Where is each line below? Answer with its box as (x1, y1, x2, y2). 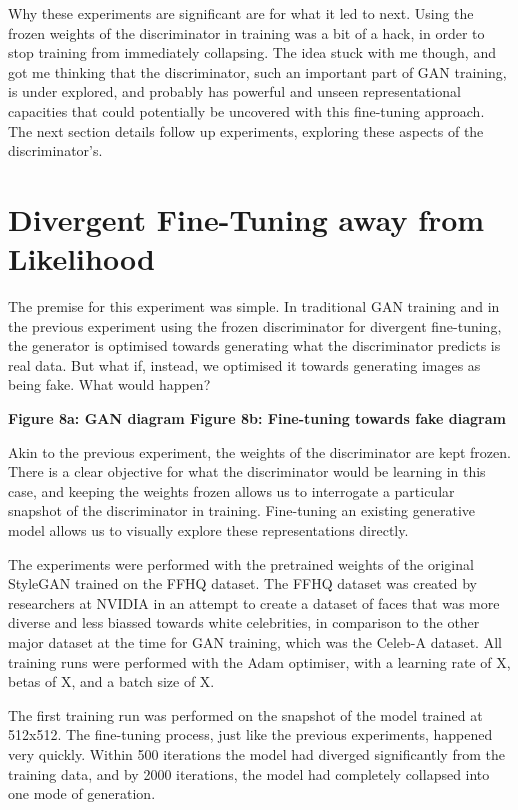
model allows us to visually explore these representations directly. (8, 520, 409, 540)
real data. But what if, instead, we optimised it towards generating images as (8, 354, 481, 375)
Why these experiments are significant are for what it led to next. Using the (8, 3, 474, 23)
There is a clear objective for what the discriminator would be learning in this (8, 461, 486, 482)
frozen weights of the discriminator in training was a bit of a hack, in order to (8, 22, 485, 43)
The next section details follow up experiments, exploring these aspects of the (8, 120, 484, 141)
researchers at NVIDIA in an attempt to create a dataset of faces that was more (8, 592, 500, 613)
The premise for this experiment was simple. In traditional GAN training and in (8, 296, 500, 317)
